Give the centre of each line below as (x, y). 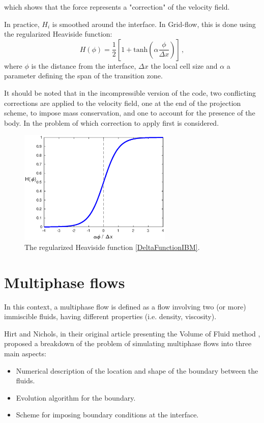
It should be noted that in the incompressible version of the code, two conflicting (130, 92)
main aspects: (25, 353)
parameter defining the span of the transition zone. (83, 76)
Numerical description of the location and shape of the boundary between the (137, 370)
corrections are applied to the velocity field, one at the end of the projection (123, 103)
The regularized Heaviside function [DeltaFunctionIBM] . (112, 247)
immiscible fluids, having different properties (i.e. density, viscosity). (110, 316)
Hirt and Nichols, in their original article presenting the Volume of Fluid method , (132, 333)
